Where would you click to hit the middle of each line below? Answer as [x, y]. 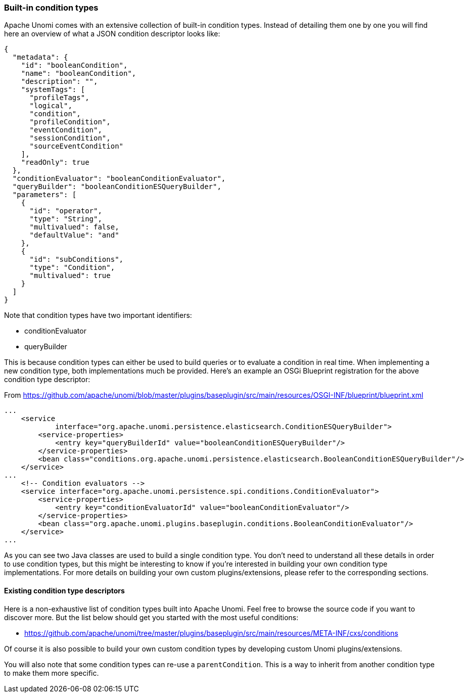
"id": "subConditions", [77, 260]
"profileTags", [59, 98]
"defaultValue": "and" [74, 235]
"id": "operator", [66, 211]
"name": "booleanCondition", [79, 74]
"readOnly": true [55, 162]
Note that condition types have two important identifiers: [98, 315]
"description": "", [59, 82]
